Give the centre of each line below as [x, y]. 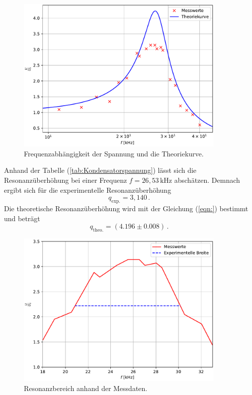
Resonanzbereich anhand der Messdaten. [86, 388]
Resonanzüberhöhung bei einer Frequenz [66, 180]
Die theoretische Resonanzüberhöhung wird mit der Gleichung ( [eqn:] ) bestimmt [126, 208]
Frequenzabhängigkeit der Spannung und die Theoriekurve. [114, 153]
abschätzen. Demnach [207, 180]
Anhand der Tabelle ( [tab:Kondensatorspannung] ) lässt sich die [100, 170]
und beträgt [22, 218]
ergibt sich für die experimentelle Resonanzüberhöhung [88, 190]
